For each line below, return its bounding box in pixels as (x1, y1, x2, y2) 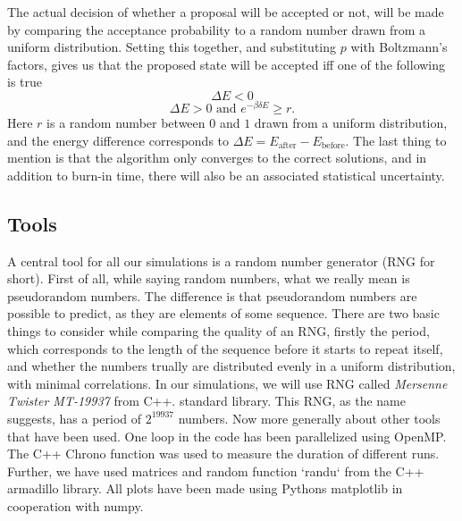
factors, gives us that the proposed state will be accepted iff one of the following (7, 55, 446, 73)
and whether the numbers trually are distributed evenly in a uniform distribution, (7, 357, 456, 375)
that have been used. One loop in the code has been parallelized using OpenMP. (7, 426, 447, 445)
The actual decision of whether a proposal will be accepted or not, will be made (7, 3, 444, 21)
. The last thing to (345, 130, 447, 149)
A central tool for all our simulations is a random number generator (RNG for (7, 251, 435, 270)
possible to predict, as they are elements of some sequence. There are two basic (7, 304, 440, 323)
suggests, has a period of (7, 408, 142, 427)
